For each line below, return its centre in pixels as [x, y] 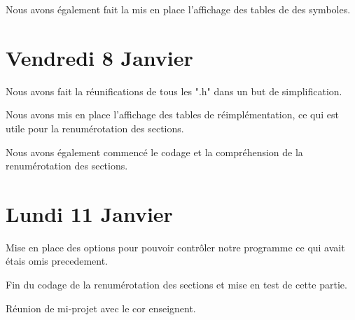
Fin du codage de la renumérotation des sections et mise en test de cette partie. [176, 284]
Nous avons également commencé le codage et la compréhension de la [154, 152]
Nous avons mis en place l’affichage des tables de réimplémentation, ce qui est [173, 114]
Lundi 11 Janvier [89, 213]
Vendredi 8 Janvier [99, 57]
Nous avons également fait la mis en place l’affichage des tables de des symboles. [178, 9]
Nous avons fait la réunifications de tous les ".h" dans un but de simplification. [174, 91]
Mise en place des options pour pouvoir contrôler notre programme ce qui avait [175, 247]
